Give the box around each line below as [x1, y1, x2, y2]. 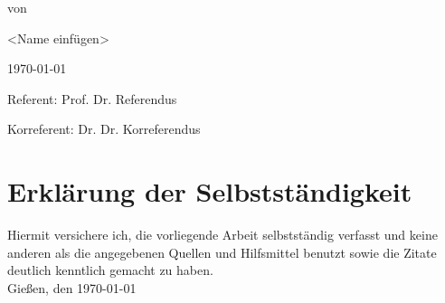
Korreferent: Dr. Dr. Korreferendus [7, 119, 201, 138]
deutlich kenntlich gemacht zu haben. [7, 260, 213, 279]
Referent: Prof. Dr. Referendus [7, 89, 177, 108]
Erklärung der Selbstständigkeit [7, 173, 412, 210]
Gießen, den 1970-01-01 [7, 278, 137, 297]
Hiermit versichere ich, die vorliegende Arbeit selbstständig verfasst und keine [7, 225, 438, 244]
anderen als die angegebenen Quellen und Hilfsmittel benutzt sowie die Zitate [7, 242, 437, 261]
